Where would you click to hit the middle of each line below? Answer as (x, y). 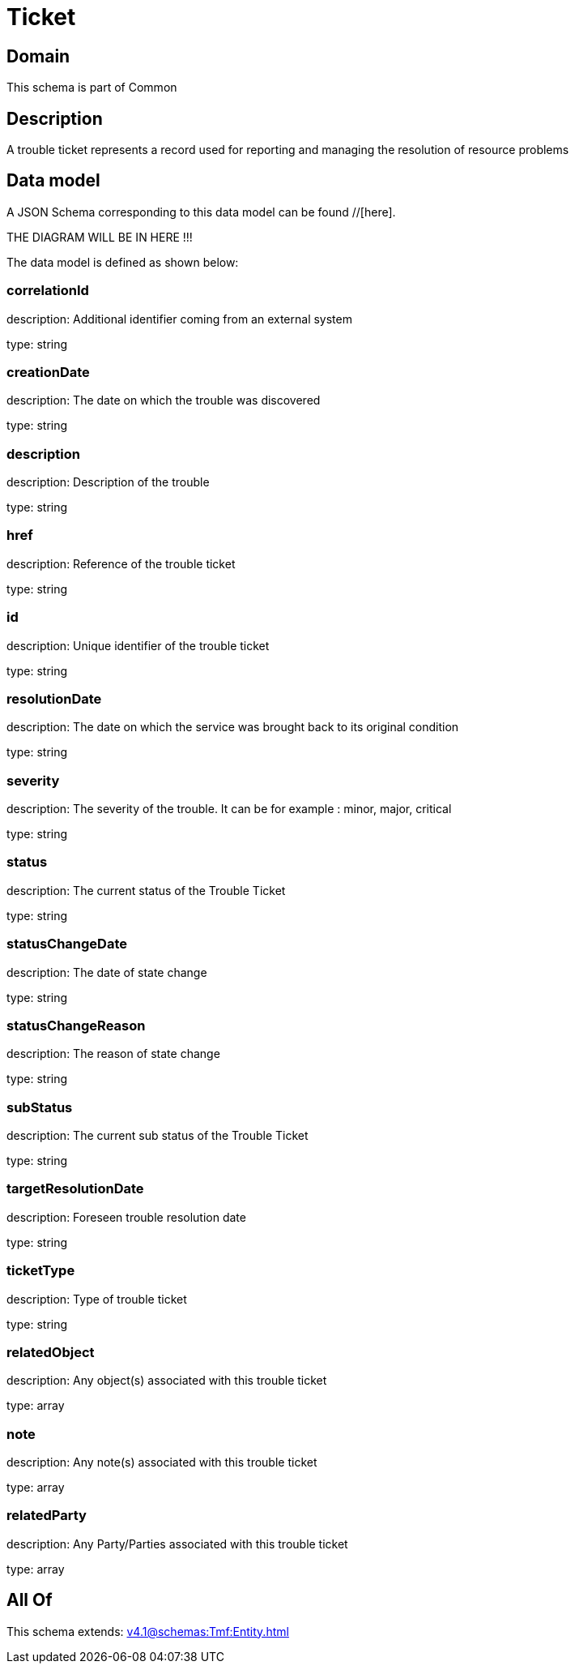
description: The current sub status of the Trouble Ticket (158, 1136)
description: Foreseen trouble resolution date (126, 1217)
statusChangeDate (67, 944)
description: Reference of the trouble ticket (121, 563)
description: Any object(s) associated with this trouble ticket (167, 1381)
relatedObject (51, 1352)
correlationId (48, 291)
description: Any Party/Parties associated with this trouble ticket (177, 1544)
